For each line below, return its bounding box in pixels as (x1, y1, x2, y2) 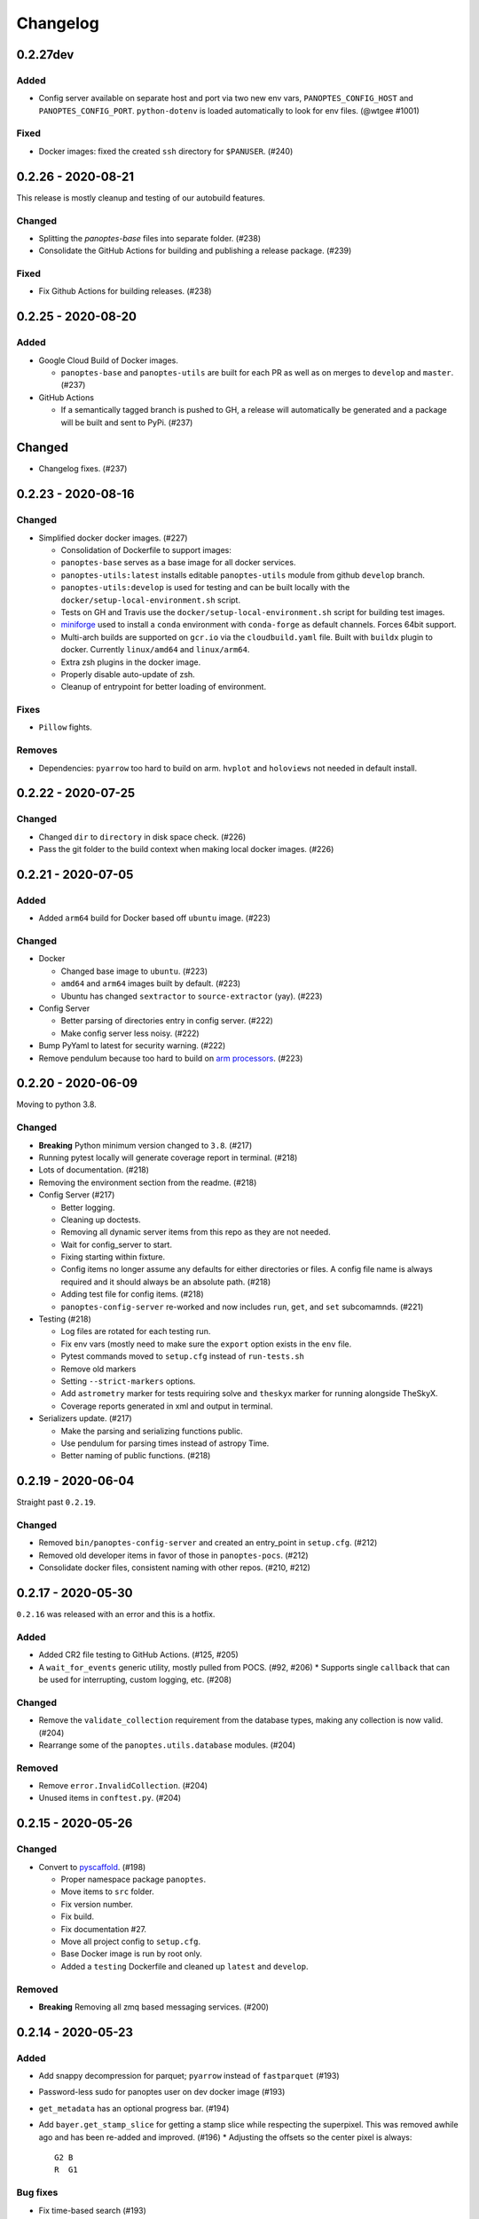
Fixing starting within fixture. (60, 1252, 166, 1262)
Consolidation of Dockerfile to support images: (60, 544, 232, 555)
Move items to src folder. (60, 1886, 154, 1897)
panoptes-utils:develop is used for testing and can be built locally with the (60, 582, 350, 593)
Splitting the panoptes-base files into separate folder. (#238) (38, 233, 262, 243)
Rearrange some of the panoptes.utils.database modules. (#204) (38, 1740, 296, 1750)
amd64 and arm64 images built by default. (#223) (60, 978, 241, 989)
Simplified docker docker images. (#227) (38, 533, 188, 543)
